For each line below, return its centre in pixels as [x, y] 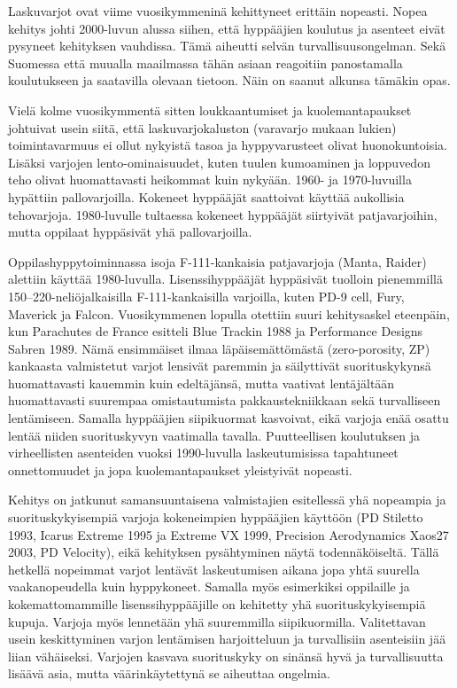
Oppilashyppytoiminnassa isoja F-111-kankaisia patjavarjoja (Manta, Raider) [217, 261]
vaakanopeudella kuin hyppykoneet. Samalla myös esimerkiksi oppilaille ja [209, 586]
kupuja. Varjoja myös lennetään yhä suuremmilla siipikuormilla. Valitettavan [217, 621]
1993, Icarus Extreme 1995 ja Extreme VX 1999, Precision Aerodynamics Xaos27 [228, 534]
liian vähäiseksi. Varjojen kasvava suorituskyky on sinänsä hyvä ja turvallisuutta [226, 656]
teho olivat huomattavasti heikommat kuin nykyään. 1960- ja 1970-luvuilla [210, 180]
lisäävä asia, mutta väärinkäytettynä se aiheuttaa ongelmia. [169, 673]
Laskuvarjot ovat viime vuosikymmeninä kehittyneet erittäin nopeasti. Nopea [218, 11]
